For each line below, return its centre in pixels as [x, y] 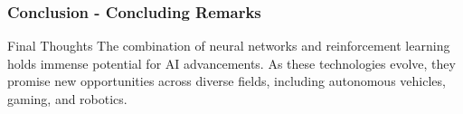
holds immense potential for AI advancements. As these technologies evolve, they [231, 63]
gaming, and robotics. [67, 99]
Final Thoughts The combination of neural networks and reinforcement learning [229, 46]
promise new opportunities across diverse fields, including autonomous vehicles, [227, 81]
